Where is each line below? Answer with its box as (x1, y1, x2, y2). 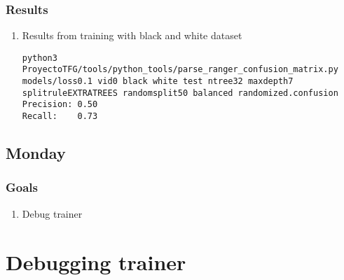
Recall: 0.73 (22, 111, 98, 122)
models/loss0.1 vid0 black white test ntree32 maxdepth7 (22, 76, 294, 87)
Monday (6, 142, 66, 164)
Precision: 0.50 (22, 99, 98, 110)
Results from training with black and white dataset (22, 28, 242, 43)
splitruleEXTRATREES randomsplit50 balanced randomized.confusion (22, 87, 338, 98)
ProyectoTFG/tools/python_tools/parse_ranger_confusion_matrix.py (22, 64, 338, 75)
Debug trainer (22, 206, 83, 220)
